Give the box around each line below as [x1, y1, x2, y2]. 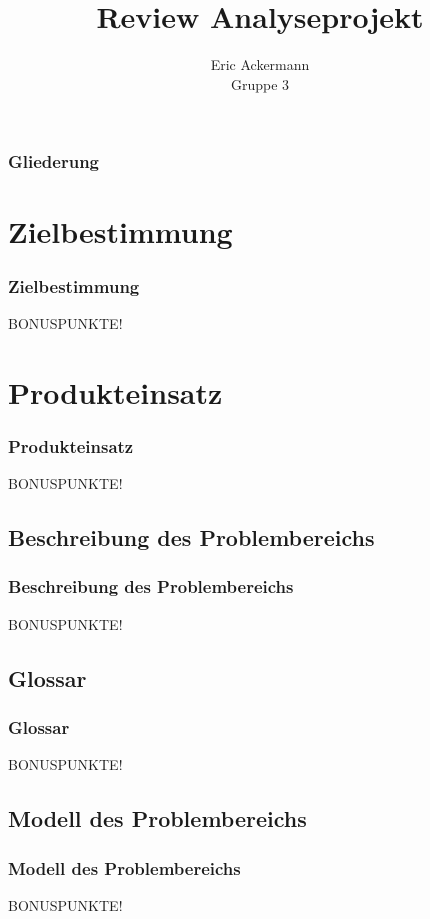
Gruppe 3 [230, 73, 290, 94]
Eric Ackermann [210, 54, 310, 75]
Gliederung [8, 149, 99, 174]
